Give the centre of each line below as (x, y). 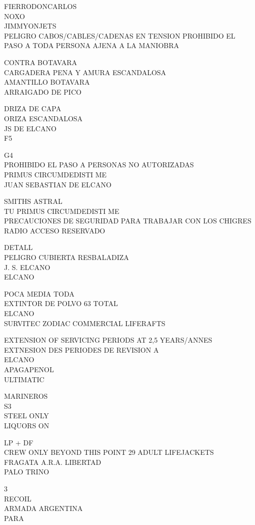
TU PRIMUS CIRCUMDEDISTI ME (62, 211)
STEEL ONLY (26, 416)
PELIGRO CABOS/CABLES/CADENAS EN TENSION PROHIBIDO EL (120, 35)
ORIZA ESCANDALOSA (43, 118)
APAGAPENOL (29, 369)
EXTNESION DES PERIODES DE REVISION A (81, 349)
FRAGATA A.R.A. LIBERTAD (53, 462)
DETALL (18, 247)
